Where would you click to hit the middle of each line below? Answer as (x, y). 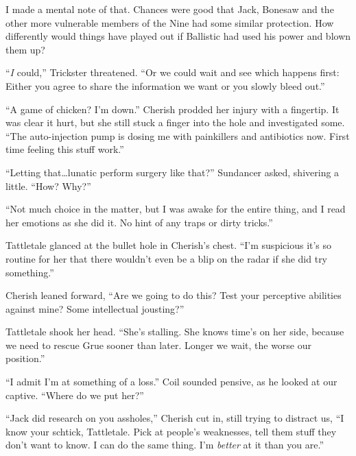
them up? (25, 49)
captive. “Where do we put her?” (75, 395)
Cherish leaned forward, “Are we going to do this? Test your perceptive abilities (174, 295)
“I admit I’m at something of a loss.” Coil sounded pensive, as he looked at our (171, 382)
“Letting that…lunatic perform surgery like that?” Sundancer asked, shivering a (173, 172)
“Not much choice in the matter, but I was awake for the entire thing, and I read (176, 209)
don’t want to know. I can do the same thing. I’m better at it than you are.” (165, 445)
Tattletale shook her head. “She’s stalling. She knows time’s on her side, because (175, 332)
